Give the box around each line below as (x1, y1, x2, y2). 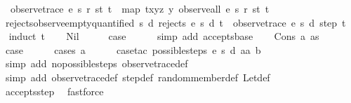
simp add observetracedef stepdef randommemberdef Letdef (5, 69, 270, 84)
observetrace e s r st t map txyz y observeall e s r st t (10, 1, 270, 15)
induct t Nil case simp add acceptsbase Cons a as (8, 29, 319, 43)
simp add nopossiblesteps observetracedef (5, 56, 188, 71)
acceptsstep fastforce (5, 83, 104, 98)
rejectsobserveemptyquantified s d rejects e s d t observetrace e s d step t (5, 15, 346, 29)
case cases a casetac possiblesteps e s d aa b (5, 42, 261, 57)
